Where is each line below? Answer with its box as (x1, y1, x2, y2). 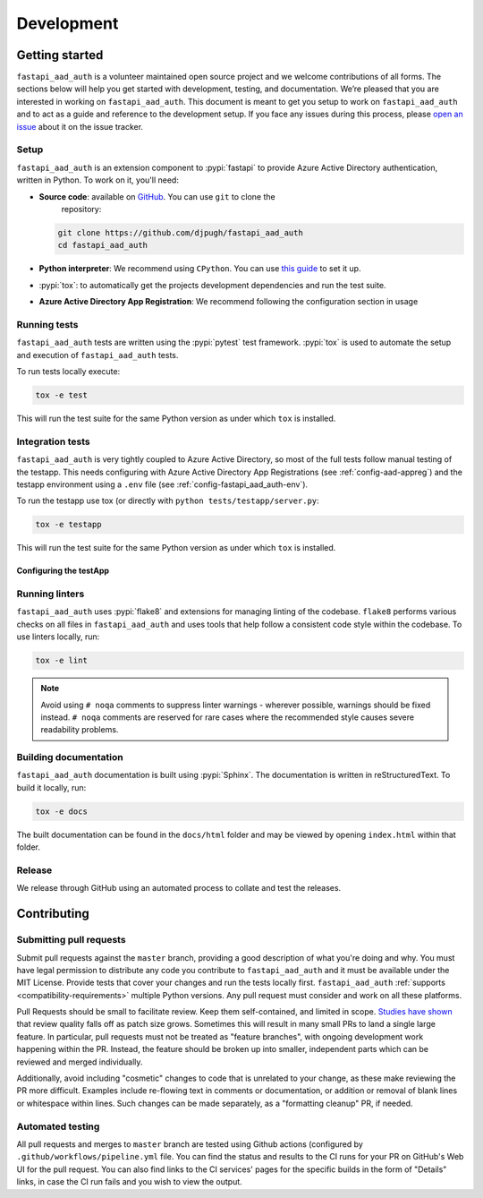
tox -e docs (35, 806, 89, 817)
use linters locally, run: (16, 631, 100, 642)
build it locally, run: (16, 782, 87, 792)
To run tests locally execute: (16, 366, 121, 376)
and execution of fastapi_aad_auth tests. (16, 349, 179, 360)
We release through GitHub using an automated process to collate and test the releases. (16, 883, 342, 894)
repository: (61, 203, 102, 214)
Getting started (16, 47, 104, 63)
